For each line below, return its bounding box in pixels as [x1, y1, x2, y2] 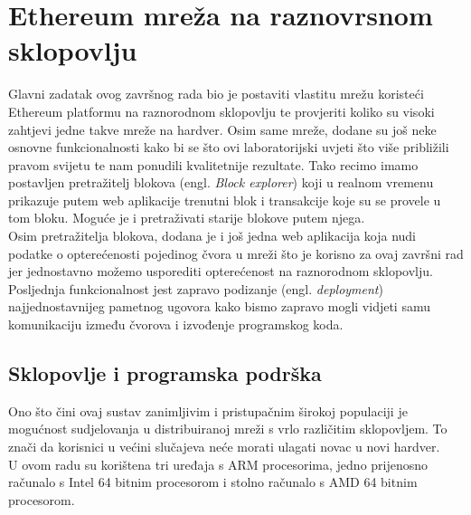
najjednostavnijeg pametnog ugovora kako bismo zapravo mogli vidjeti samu [8, 297, 430, 316]
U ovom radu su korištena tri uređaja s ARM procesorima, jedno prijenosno [8, 454, 429, 473]
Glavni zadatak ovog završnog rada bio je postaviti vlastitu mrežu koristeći [8, 84, 424, 103]
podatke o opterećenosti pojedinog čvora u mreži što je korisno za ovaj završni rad [8, 243, 464, 262]
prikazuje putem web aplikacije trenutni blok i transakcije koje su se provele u [8, 190, 441, 209]
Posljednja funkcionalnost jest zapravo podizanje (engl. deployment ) [8, 279, 383, 298]
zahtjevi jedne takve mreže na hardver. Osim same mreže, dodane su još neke [8, 119, 437, 138]
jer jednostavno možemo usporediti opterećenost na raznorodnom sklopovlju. [8, 262, 433, 281]
